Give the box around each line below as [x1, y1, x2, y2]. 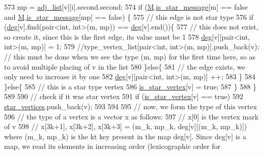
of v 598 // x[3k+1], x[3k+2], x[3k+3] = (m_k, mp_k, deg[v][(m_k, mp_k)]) [4, 121, 247, 132]
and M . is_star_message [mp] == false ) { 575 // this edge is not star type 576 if [4, 11, 253, 22]
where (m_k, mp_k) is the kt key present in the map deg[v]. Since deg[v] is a [4, 131, 246, 141]
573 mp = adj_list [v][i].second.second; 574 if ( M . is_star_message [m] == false [4, 2, 248, 12]
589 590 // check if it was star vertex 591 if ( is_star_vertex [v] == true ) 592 [4, 91, 243, 102]
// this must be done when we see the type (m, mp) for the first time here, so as [4, 51, 255, 61]
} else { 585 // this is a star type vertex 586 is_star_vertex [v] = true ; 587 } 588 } [4, 81, 257, 91]
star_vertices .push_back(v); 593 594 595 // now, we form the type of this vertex [4, 101, 257, 111]
